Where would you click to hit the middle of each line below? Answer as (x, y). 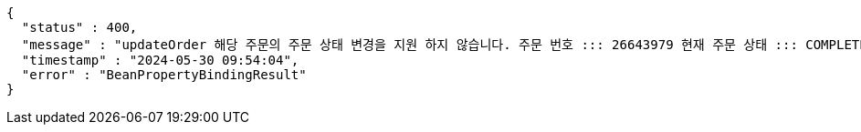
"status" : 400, (79, 27)
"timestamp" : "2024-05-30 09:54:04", (160, 60)
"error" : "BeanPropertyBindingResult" (164, 75)
